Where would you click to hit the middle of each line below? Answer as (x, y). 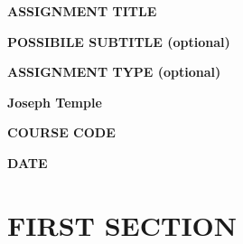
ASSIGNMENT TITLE (82, 11)
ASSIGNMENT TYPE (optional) (114, 72)
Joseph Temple (55, 102)
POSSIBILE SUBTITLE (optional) (119, 41)
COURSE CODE (61, 132)
